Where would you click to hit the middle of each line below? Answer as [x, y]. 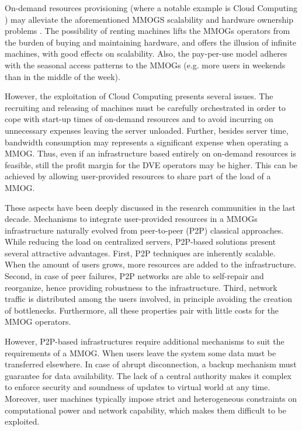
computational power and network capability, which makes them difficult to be [145, 410]
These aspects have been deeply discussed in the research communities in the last [150, 207]
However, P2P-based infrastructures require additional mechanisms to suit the [145, 341]
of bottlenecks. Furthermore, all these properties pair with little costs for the [142, 310]
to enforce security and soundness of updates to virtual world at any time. [138, 387]
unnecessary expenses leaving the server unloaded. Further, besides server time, [147, 130]
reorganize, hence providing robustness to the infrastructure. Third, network [141, 287]
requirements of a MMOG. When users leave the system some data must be [140, 352]
